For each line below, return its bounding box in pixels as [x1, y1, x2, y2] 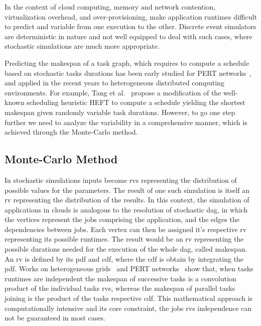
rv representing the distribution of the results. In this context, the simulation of [5, 194, 249, 205]
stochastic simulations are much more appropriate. [5, 41, 160, 51]
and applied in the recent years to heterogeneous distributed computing [5, 77, 224, 88]
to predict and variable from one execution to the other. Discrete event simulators [5, 21, 256, 32]
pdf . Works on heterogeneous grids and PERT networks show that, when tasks [5, 263, 253, 274]
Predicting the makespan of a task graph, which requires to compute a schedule [5, 57, 249, 68]
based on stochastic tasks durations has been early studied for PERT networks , [5, 67, 252, 78]
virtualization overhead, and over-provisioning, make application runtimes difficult [5, 11, 257, 22]
